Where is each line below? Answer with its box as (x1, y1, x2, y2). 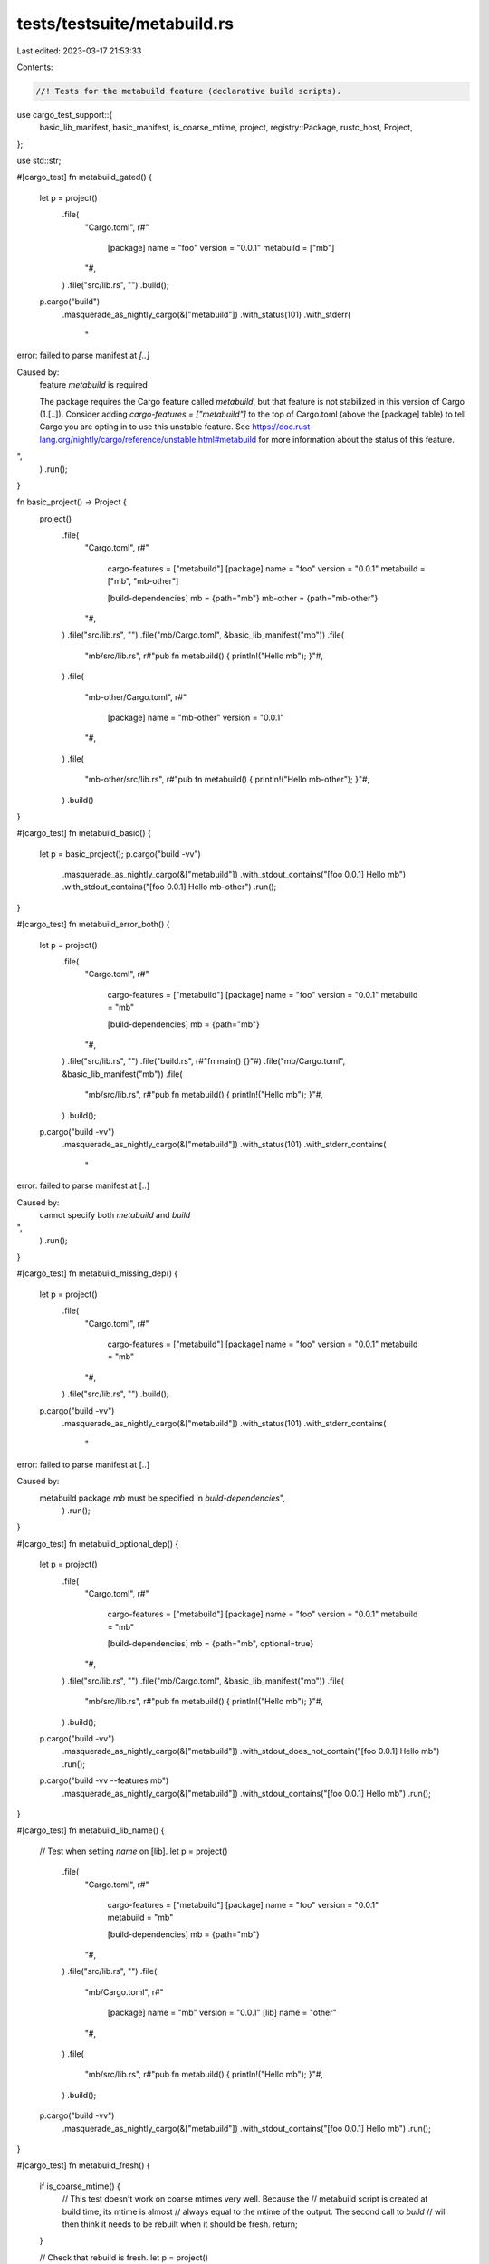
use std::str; (16, 155, 62, 167)
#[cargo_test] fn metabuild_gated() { (16, 172, 153, 183)
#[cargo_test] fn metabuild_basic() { (16, 828, 151, 839)
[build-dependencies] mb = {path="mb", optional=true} (107, 1638, 314, 1649)
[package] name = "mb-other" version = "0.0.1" (107, 712, 284, 723)
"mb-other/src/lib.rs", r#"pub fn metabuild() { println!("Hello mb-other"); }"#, (84, 774, 370, 785)
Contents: (16, 62, 53, 72)
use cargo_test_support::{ (16, 109, 113, 120)
